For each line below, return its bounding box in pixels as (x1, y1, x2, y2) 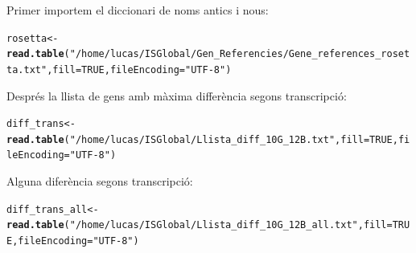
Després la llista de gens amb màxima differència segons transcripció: (6, 87, 347, 104)
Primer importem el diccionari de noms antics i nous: (6, 2, 269, 18)
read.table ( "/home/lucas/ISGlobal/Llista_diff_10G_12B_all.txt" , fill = (6, 219, 393, 231)
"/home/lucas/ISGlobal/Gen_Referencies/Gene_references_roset (69, 48, 410, 60)
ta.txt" (6, 63, 47, 75)
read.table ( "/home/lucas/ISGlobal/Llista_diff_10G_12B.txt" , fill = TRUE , (6, 133, 398, 145)
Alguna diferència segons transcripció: (6, 173, 193, 190)
